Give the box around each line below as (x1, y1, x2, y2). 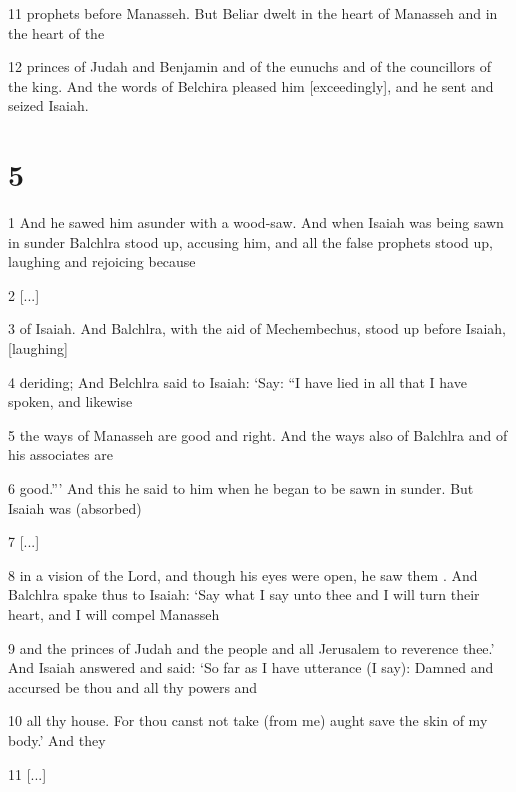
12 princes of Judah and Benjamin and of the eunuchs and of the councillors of (8, 56, 491, 77)
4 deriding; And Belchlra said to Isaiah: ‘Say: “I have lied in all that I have (8, 371, 467, 392)
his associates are (8, 444, 113, 465)
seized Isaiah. (8, 95, 89, 116)
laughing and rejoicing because (8, 251, 196, 272)
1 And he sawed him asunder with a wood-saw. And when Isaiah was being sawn (8, 212, 504, 233)
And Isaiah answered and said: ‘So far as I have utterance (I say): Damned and (8, 657, 494, 678)
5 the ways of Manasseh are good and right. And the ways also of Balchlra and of (8, 424, 508, 445)
